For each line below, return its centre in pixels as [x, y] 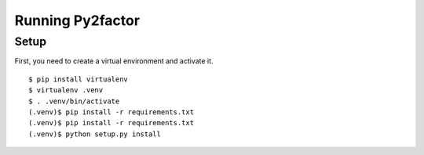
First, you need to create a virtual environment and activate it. [114, 61]
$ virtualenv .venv [66, 90]
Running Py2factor [77, 20]
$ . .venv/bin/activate [74, 101]
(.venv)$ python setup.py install [95, 134]
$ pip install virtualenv [79, 79]
